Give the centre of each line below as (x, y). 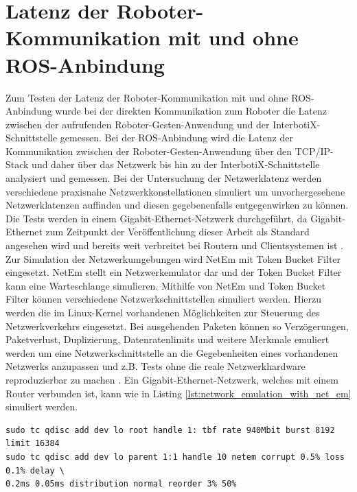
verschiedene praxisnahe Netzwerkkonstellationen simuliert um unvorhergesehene (175, 191)
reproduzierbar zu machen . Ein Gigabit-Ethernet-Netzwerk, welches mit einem (172, 379)
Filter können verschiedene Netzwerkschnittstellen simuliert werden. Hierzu (163, 299)
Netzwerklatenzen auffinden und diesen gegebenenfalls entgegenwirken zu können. (177, 205)
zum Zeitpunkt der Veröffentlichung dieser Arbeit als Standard (177, 232)
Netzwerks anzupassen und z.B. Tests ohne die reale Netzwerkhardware (156, 366)
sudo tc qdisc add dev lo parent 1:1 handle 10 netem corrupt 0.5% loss (175, 457)
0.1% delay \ (35, 470)
